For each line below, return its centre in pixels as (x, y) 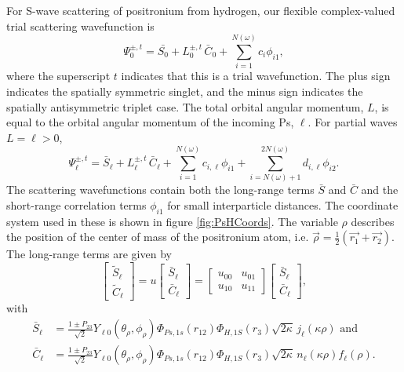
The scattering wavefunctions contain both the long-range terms (160, 190)
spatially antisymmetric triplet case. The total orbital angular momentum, (185, 106)
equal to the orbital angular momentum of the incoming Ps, (150, 122)
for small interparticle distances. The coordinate (283, 205)
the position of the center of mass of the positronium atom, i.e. (158, 237)
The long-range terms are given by (89, 254)
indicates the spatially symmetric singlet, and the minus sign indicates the (185, 91)
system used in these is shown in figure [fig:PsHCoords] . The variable (172, 221)
